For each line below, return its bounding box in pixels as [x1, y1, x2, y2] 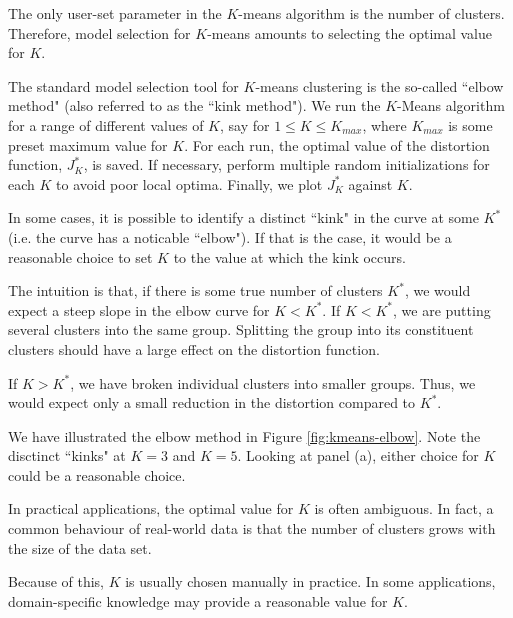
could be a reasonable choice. [8, 464, 186, 485]
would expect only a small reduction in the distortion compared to [8, 392, 416, 413]
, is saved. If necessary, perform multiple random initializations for [83, 154, 490, 175]
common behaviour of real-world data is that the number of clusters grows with [8, 518, 496, 539]
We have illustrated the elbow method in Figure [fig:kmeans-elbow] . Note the [8, 425, 481, 446]
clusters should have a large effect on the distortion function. [8, 338, 380, 359]
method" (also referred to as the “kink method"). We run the [8, 95, 381, 116]
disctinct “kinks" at [8, 445, 126, 466]
